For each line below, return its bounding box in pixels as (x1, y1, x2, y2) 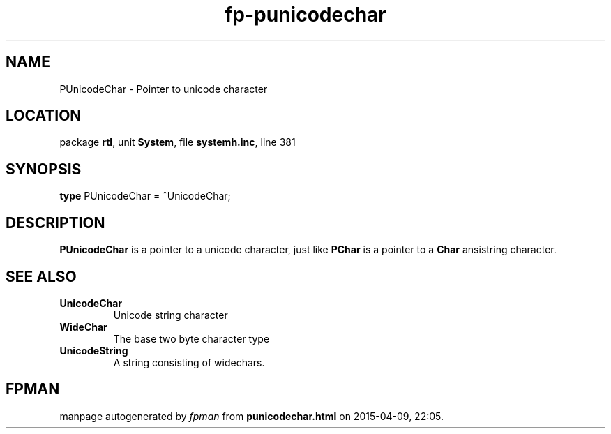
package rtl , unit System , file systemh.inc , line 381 (59, 136, 296, 149)
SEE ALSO (6, 267, 77, 285)
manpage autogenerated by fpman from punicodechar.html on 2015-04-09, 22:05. (59, 410, 444, 422)
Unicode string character (113, 308, 228, 321)
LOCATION (6, 107, 82, 125)
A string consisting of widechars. (113, 356, 265, 368)
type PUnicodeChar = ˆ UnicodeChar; (59, 190, 231, 202)
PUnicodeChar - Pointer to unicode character (59, 82, 268, 95)
